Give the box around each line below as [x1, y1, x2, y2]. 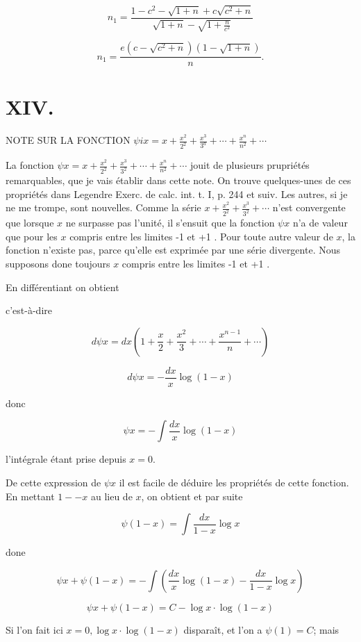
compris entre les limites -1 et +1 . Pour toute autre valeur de [69, 229, 333, 243]
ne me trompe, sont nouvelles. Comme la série [6, 200, 201, 215]
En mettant [6, 488, 55, 503]
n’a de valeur [292, 215, 348, 230]
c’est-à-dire [6, 303, 52, 318]
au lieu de [90, 488, 133, 503]
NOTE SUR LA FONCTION [6, 133, 131, 147]
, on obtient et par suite [141, 488, 243, 503]
